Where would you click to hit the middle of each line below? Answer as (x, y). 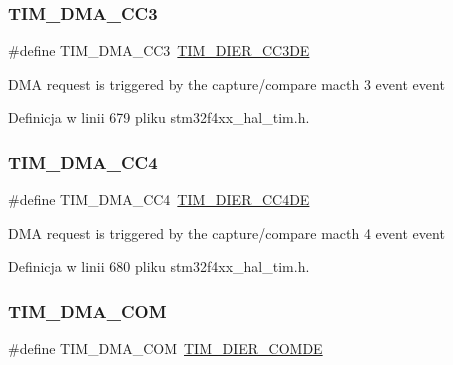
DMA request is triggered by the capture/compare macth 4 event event (226, 232)
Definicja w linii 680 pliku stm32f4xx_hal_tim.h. (159, 266)
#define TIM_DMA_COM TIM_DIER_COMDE (165, 348)
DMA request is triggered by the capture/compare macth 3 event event (226, 83)
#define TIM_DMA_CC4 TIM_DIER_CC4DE (159, 199)
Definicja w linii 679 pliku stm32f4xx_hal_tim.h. (159, 117)
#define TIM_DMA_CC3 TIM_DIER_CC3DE (159, 50)
